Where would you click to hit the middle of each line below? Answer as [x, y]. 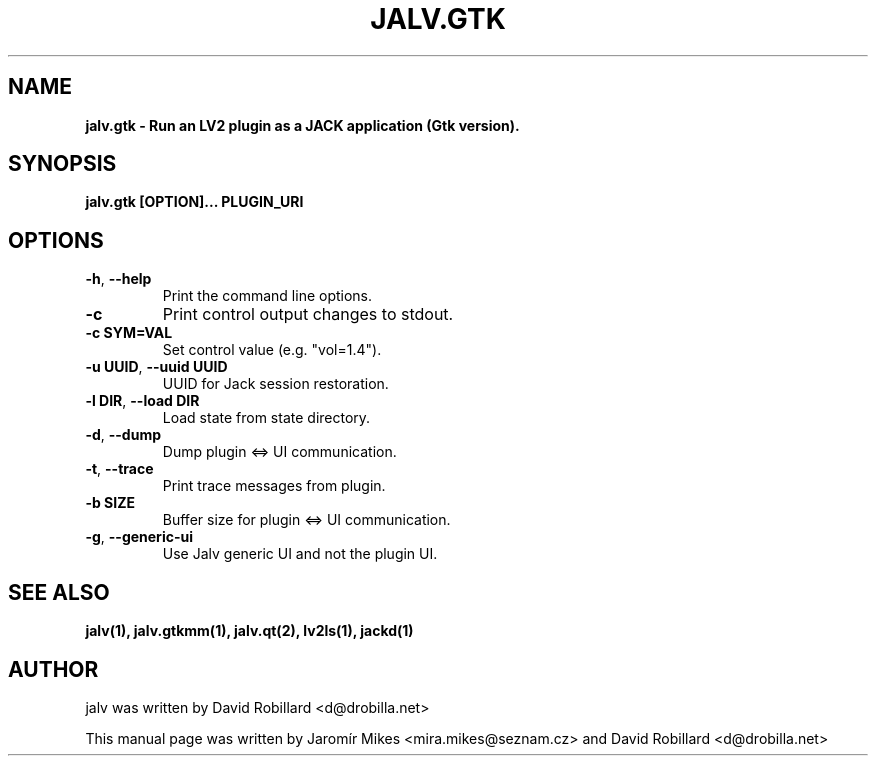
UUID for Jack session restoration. [275, 384]
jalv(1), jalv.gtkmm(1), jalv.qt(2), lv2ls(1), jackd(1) [249, 631]
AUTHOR [53, 669]
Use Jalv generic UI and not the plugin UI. [300, 554]
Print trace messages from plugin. [274, 486]
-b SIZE [110, 503]
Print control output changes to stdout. [308, 314]
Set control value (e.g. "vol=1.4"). [272, 350]
